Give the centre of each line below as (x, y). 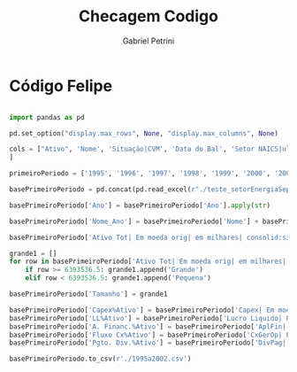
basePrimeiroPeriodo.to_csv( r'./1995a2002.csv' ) (100, 359)
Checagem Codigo (148, 16)
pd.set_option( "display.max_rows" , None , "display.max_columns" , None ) (144, 133)
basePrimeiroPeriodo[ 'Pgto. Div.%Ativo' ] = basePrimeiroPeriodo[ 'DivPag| (148, 343)
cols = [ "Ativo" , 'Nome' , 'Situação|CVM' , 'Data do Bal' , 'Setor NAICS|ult (152, 149)
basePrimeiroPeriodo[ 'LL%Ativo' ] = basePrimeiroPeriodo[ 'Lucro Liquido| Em (152, 318)
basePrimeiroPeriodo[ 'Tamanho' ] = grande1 (88, 294)
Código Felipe (61, 85)
